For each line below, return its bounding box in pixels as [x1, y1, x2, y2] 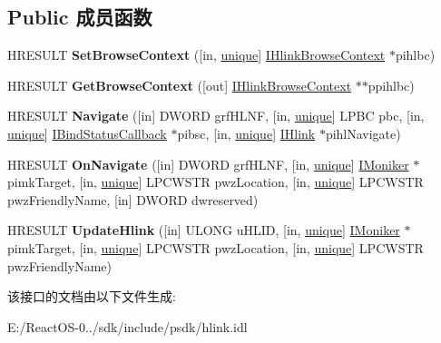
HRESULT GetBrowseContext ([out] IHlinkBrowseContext [7, 75, 352, 94]
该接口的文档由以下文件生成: [7, 287, 176, 306]
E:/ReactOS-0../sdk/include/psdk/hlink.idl [7, 317, 248, 336]
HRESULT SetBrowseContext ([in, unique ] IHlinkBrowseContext [7, 45, 386, 64]
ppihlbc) [367, 75, 415, 94]
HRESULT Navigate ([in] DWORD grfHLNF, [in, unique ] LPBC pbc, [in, [7, 106, 425, 125]
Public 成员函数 [7, 3, 152, 31]
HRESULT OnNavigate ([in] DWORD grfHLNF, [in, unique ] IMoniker [7, 154, 409, 173]
